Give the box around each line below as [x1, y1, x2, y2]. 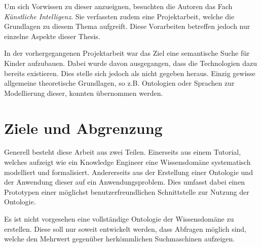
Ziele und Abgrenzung [4, 117, 163, 138]
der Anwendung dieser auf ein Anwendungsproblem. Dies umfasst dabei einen [4, 177, 245, 187]
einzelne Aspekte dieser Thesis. [4, 30, 100, 41]
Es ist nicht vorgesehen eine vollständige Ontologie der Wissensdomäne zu [4, 214, 234, 224]
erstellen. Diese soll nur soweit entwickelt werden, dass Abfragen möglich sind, [4, 223, 247, 234]
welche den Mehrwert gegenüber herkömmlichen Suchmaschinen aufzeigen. [4, 233, 235, 244]
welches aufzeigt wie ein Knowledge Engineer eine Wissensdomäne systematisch [4, 157, 251, 167]
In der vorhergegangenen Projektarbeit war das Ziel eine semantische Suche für [4, 48, 250, 58]
